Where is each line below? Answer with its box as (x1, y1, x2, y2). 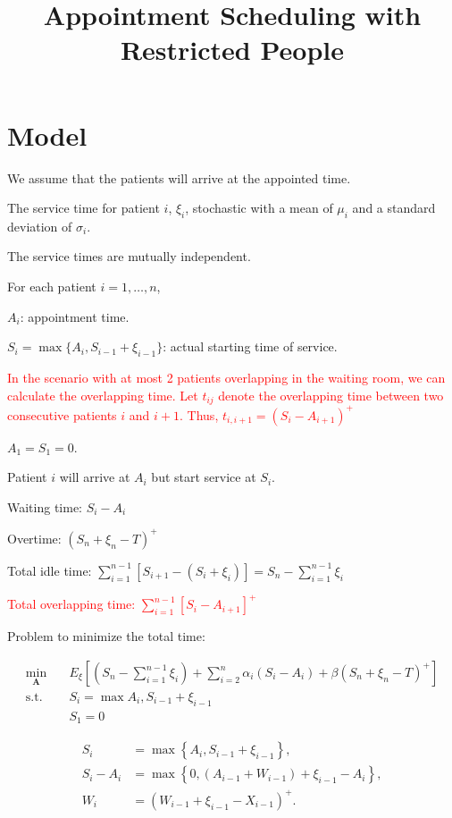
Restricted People (120, 31, 345, 68)
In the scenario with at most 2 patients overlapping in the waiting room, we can (7, 368, 446, 387)
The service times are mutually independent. (7, 247, 251, 266)
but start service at (151, 468, 256, 486)
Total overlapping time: (7, 595, 136, 613)
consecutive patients (7, 405, 117, 424)
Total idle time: (7, 561, 92, 579)
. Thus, (180, 405, 219, 424)
